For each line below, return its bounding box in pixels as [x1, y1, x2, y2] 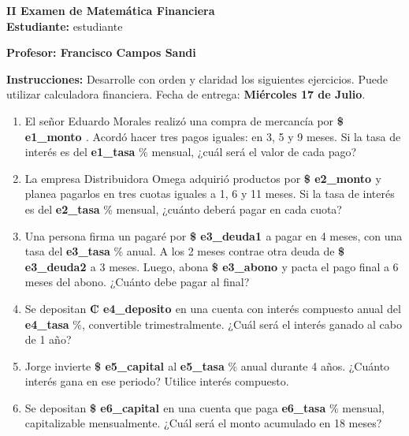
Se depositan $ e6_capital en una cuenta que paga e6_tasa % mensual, [24, 399, 385, 416]
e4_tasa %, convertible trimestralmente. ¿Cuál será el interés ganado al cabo [24, 315, 402, 332]
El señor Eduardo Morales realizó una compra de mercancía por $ [24, 112, 344, 129]
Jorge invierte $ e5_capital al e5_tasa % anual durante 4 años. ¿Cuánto [24, 357, 390, 374]
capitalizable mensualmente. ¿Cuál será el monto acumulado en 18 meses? [24, 415, 382, 431]
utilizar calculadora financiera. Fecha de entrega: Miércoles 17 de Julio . [6, 86, 366, 102]
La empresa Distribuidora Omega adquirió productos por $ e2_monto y [24, 170, 381, 186]
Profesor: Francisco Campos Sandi [6, 44, 196, 61]
